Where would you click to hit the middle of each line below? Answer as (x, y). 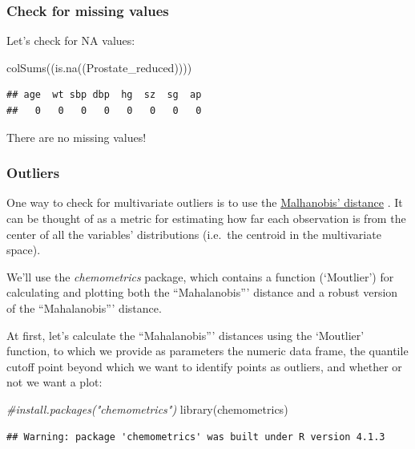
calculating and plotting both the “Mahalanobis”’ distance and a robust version (202, 292)
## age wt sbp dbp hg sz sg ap (104, 95)
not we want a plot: (54, 382)
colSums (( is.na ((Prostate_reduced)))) (99, 67)
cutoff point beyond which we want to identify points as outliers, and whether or (204, 366)
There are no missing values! (77, 137)
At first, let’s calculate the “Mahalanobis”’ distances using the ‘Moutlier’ (185, 335)
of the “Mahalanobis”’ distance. (84, 307)
